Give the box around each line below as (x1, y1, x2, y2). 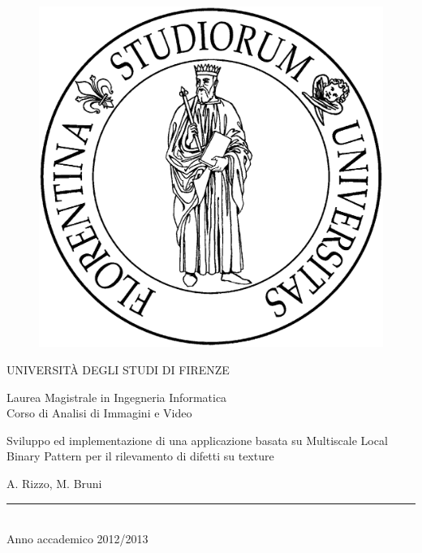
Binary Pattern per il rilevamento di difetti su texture (6, 447, 274, 464)
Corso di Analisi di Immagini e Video (6, 404, 192, 421)
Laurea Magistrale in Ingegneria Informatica (6, 388, 227, 405)
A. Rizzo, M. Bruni (6, 475, 102, 491)
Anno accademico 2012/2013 (6, 530, 149, 547)
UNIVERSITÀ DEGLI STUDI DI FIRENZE (6, 361, 230, 378)
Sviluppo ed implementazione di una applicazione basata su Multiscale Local (6, 431, 388, 448)
